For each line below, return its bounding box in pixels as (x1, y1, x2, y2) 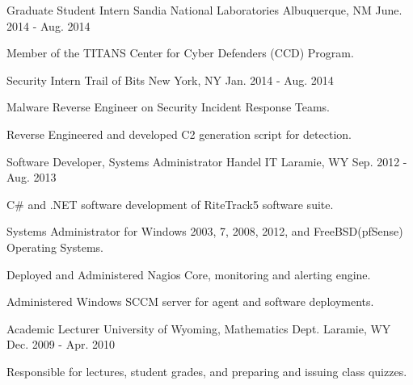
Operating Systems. (6, 238, 103, 255)
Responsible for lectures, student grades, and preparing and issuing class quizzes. (6, 362, 407, 379)
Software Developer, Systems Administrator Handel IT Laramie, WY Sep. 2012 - (6, 153, 407, 169)
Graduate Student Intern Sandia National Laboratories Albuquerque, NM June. (6, 2, 402, 18)
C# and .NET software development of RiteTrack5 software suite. (6, 195, 334, 212)
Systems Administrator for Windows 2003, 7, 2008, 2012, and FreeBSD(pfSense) (6, 223, 403, 240)
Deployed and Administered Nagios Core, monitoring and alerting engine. (6, 266, 371, 282)
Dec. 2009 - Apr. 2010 (6, 336, 115, 353)
